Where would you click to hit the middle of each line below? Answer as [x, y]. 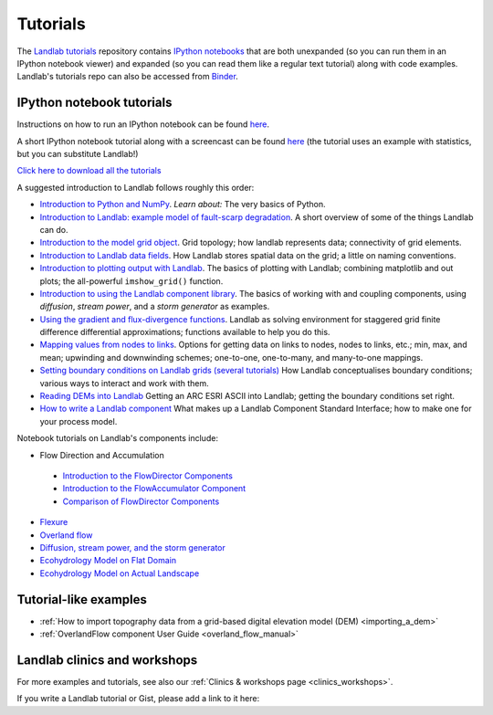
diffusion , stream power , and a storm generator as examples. [155, 307]
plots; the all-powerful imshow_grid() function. [131, 281]
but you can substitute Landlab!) [78, 154]
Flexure [54, 522]
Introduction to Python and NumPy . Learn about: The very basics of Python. [183, 205]
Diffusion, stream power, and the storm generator [132, 547]
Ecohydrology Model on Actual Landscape [120, 573]
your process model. [79, 421]
